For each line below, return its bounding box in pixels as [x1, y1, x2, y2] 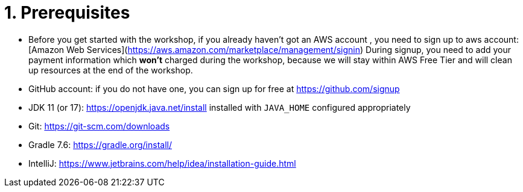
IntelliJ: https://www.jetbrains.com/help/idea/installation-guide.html [28, 158, 296, 169]
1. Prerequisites [4, 2, 130, 23]
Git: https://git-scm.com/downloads [28, 120, 170, 131]
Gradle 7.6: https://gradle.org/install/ [28, 139, 173, 150]
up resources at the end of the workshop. [28, 64, 193, 75]
